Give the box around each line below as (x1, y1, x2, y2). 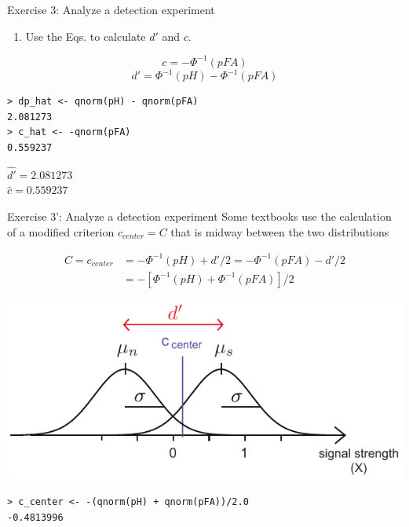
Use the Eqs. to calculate (25, 27, 146, 44)
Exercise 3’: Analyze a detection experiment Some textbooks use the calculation (7, 207, 392, 224)
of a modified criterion (7, 223, 115, 240)
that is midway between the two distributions (170, 223, 389, 240)
